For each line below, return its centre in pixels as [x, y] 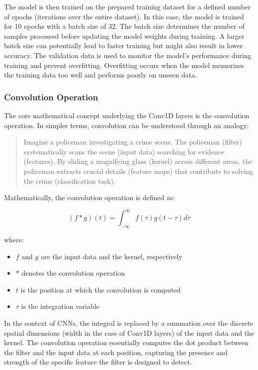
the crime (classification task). [69, 181]
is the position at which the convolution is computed [101, 289]
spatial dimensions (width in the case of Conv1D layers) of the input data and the [129, 333]
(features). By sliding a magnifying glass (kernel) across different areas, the [138, 161]
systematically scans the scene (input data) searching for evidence [124, 151]
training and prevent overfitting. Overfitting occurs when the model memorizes [124, 65]
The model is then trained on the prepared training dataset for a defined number [128, 6]
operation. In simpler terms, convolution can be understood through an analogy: [127, 125]
